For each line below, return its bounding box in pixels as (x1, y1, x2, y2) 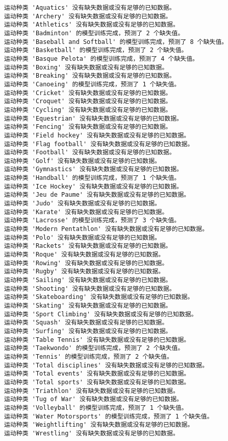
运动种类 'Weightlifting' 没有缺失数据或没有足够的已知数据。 (4, 421, 194, 429)
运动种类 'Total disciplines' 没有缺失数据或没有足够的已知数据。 (4, 361, 209, 369)
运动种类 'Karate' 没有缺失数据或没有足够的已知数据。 (4, 208, 168, 216)
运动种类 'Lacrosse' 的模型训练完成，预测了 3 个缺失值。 (4, 217, 181, 224)
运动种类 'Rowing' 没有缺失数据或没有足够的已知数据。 (4, 259, 168, 267)
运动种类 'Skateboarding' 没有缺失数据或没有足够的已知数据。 (4, 293, 194, 301)
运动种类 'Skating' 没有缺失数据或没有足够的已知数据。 (4, 301, 172, 309)
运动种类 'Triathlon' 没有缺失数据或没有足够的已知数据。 (4, 387, 179, 394)
